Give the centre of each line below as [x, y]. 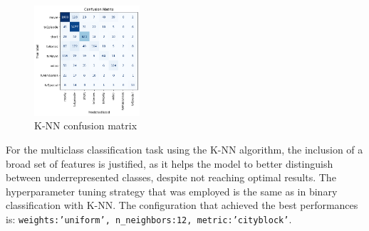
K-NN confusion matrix [86, 125]
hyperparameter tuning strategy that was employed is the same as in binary [172, 191]
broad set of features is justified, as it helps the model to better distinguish [170, 163]
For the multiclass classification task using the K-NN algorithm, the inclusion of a [184, 150]
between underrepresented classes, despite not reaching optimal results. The [171, 177]
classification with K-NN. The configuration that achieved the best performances [182, 205]
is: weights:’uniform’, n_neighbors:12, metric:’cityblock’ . [149, 219]
